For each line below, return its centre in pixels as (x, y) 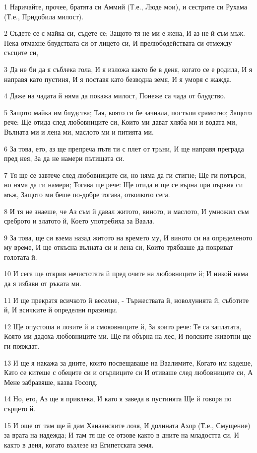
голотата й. (21, 257)
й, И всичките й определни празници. (61, 310)
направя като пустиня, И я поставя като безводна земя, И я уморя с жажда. (118, 79)
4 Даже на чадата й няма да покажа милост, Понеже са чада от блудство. (115, 96)
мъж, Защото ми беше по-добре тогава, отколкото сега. (87, 194)
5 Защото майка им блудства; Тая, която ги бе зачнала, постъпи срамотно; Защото (128, 112)
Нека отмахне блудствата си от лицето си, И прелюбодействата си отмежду (118, 42)
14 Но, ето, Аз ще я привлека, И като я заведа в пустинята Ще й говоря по (118, 399)
